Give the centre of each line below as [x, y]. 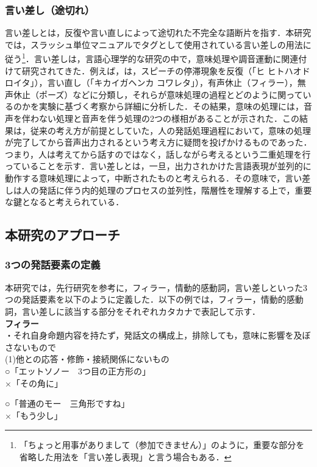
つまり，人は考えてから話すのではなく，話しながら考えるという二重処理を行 [158, 154]
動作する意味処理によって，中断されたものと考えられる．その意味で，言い [154, 178]
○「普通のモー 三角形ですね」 [67, 403]
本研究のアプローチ [62, 235]
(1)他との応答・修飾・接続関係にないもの [87, 359]
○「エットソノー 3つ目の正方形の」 [78, 370]
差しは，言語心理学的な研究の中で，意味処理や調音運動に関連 [175, 59]
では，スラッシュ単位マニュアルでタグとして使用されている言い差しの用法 [154, 44]
